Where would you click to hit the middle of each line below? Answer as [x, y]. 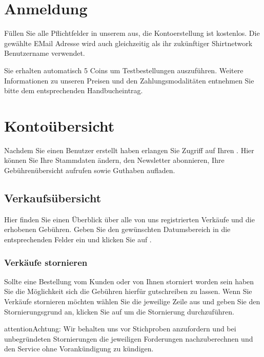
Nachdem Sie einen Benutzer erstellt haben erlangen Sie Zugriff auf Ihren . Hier [129, 150]
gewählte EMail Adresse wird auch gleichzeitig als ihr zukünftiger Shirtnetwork [128, 43]
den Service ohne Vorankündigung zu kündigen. [79, 349]
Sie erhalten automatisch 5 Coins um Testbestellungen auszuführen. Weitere [124, 70]
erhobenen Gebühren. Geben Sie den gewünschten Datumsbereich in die [117, 229]
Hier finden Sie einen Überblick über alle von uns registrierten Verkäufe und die [129, 219]
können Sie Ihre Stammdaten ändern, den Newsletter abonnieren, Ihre [114, 160]
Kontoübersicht [59, 125]
